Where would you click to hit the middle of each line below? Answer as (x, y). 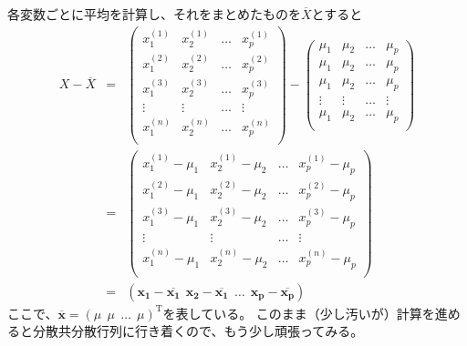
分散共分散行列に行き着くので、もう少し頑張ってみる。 (198, 331)
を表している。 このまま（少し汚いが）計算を (299, 313)
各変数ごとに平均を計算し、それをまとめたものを (154, 14)
